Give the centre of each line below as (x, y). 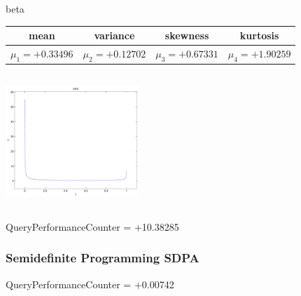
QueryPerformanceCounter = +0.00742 (90, 284)
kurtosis (259, 35)
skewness (187, 35)
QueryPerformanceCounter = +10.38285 (92, 226)
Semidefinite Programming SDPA (103, 258)
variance (114, 35)
